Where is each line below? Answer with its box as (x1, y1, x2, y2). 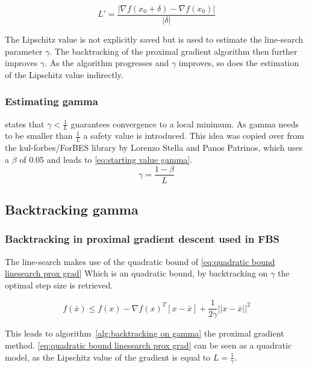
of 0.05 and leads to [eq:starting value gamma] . (19, 153, 193, 165)
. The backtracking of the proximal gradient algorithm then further (49, 44, 298, 57)
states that (5, 117, 45, 130)
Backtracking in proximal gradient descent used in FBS (5, 231, 280, 246)
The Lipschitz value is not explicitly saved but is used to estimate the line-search (5, 33, 304, 46)
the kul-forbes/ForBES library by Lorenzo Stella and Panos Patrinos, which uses (5, 141, 303, 154)
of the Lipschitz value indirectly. (5, 68, 123, 81)
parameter (5, 44, 43, 57)
